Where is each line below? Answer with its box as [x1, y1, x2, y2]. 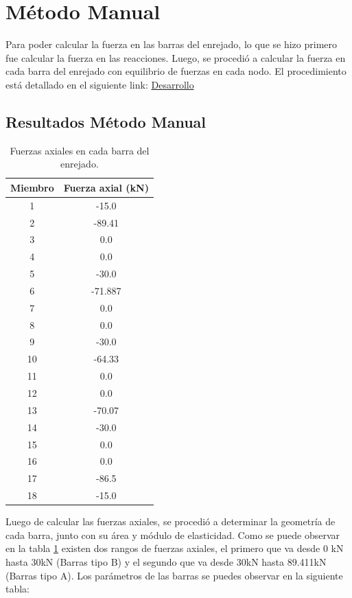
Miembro [10, 180, 54, 194]
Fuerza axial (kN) [63, 180, 149, 194]
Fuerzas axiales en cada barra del [10, 143, 150, 157]
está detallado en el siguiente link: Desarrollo [5, 77, 194, 91]
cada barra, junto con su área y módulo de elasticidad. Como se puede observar [5, 527, 340, 542]
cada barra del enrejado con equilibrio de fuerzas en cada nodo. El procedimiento [5, 64, 347, 78]
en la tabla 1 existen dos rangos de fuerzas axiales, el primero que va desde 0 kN [5, 541, 344, 555]
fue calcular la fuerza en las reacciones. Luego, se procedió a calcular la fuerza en [5, 50, 346, 65]
